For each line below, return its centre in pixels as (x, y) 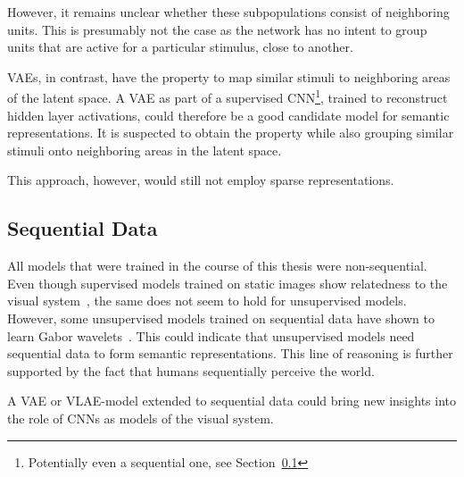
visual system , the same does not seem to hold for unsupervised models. (207, 301)
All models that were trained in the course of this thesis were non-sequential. (217, 266)
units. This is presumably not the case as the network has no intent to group (217, 29)
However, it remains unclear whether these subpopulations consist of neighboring (228, 12)
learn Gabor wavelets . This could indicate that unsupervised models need (211, 335)
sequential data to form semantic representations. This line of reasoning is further (230, 353)
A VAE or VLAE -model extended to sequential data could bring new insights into (232, 401)
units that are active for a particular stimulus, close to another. (180, 47)
